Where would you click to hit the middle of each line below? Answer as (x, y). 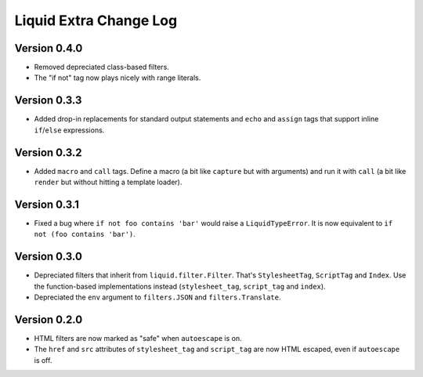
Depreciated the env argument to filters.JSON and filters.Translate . (157, 297)
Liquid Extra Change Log (96, 20)
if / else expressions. (69, 130)
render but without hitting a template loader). (108, 182)
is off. (43, 360)
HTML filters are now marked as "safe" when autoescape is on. (138, 338)
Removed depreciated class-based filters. (102, 67)
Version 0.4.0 (49, 48)
